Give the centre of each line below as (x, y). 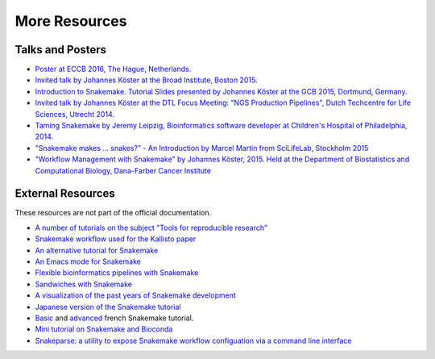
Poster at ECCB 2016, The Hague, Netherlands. (113, 69)
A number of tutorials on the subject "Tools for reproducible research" (151, 228)
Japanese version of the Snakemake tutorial (108, 307)
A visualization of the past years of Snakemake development (136, 295)
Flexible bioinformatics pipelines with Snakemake (117, 273)
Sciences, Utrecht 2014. (75, 114)
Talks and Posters (61, 50)
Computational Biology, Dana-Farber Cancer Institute (123, 170)
